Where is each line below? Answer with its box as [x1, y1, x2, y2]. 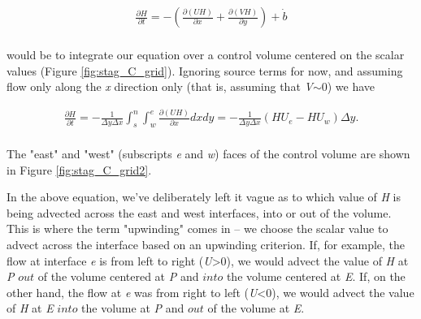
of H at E [7, 300, 54, 317]
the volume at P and [81, 300, 184, 317]
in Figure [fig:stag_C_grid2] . [7, 161, 152, 178]
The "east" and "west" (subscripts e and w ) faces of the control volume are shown [7, 145, 410, 162]
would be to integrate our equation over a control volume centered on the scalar [7, 46, 405, 63]
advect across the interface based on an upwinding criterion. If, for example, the [7, 236, 406, 253]
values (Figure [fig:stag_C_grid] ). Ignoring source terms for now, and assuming [7, 62, 403, 79]
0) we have [321, 78, 375, 95]
